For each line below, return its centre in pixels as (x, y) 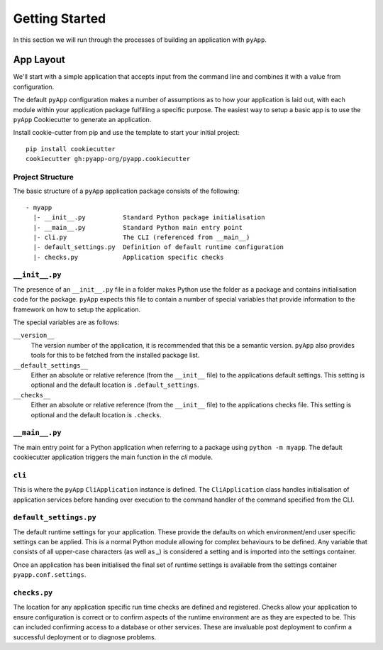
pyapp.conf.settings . (50, 575)
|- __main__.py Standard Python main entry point (138, 227)
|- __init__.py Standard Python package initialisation (149, 217)
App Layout (39, 60)
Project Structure (43, 177)
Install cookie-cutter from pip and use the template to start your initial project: (127, 133)
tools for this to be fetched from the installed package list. (115, 356)
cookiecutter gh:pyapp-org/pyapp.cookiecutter (108, 159)
